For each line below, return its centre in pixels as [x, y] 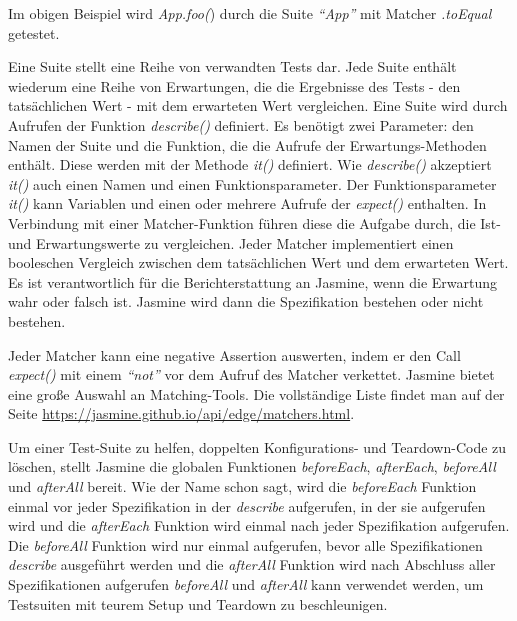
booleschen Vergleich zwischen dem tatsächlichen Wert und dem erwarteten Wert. [258, 262]
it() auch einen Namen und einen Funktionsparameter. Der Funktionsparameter [252, 183]
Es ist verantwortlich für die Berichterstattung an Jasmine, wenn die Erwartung [253, 281]
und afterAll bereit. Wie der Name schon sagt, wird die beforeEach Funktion [242, 486]
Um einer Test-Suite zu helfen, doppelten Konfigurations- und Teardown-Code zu [257, 446]
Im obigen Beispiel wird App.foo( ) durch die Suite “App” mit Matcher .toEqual [250, 13]
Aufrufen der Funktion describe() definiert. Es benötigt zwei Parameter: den [241, 124]
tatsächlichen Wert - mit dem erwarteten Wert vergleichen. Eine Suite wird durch [258, 105]
